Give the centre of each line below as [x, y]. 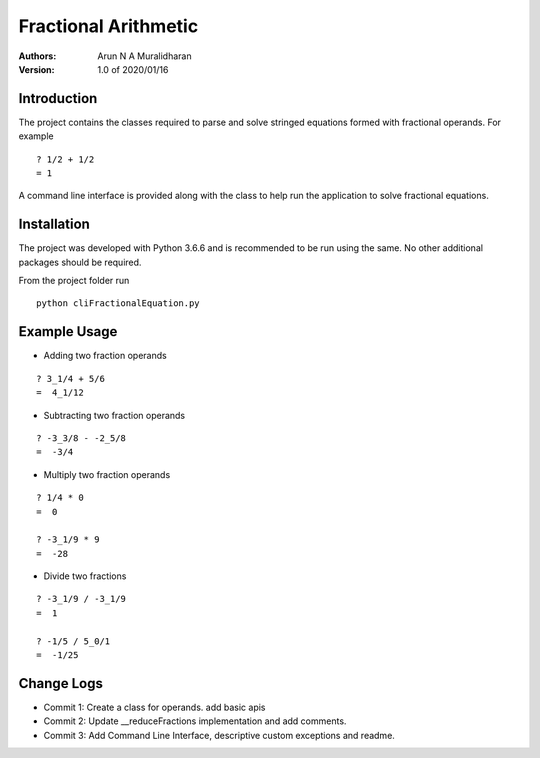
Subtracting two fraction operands [114, 415]
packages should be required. [80, 262]
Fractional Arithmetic [108, 26]
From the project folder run [74, 281]
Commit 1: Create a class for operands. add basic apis [154, 707]
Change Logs [61, 683]
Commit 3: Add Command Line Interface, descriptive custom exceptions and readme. [219, 735]
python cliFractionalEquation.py [118, 303]
